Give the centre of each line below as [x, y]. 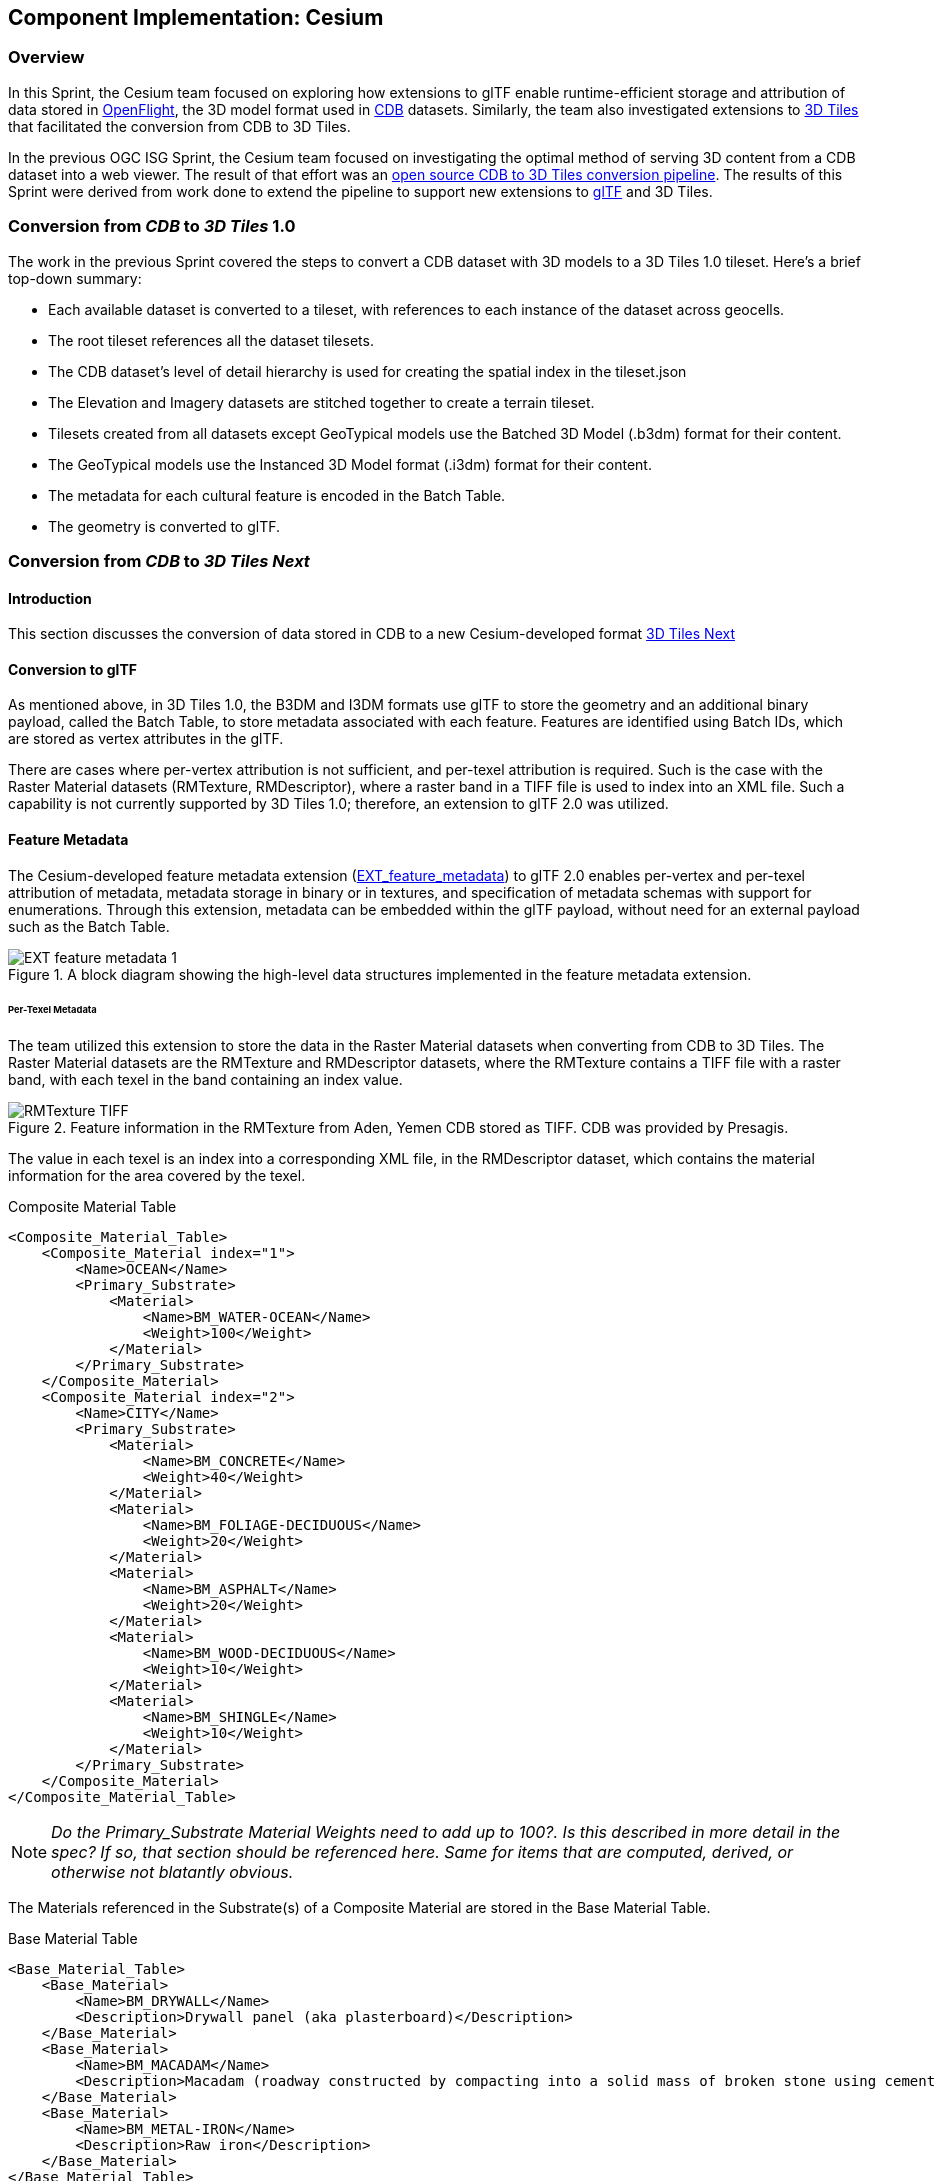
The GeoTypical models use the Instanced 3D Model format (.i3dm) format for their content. [350, 464]
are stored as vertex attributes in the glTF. [146, 739]
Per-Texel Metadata [52, 1010]
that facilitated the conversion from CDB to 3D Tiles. [179, 126]
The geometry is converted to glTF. [164, 526]
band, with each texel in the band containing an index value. [205, 1080]
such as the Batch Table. [89, 926]
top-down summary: [75, 278]
